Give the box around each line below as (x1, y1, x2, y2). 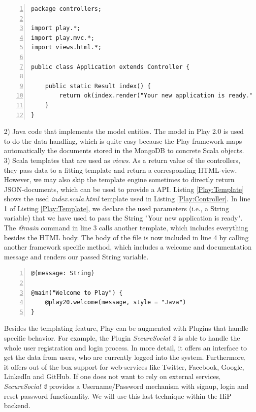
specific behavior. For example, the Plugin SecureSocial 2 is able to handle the (4, 333, 240, 343)
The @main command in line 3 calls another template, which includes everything (4, 222, 248, 233)
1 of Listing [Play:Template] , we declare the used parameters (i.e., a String (4, 203, 229, 213)
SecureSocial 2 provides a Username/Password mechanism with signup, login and (4, 380, 249, 391)
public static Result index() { (45, 82, 151, 90)
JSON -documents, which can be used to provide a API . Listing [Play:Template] (4, 184, 244, 194)
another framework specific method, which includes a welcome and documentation (4, 242, 252, 252)
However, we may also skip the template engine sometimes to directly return (4, 174, 235, 185)
